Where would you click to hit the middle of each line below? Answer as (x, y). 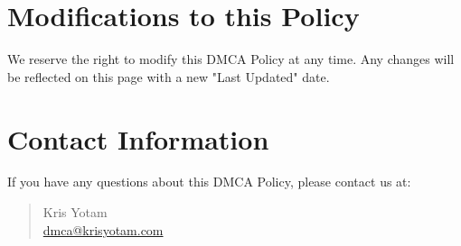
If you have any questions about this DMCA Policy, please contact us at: (209, 182)
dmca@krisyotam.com (103, 229)
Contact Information (138, 138)
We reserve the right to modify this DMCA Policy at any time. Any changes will (231, 59)
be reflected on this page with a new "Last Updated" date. (169, 76)
